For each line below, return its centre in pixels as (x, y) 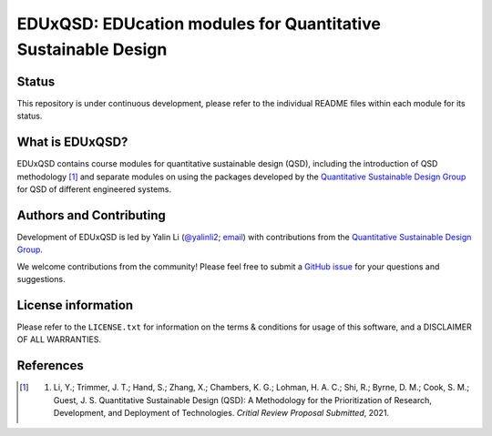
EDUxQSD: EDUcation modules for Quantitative (199, 24)
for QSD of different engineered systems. (94, 189)
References (50, 365)
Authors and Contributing (91, 215)
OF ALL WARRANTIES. (59, 340)
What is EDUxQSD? (72, 142)
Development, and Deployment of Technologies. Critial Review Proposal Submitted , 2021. (221, 413)
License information (75, 305)
